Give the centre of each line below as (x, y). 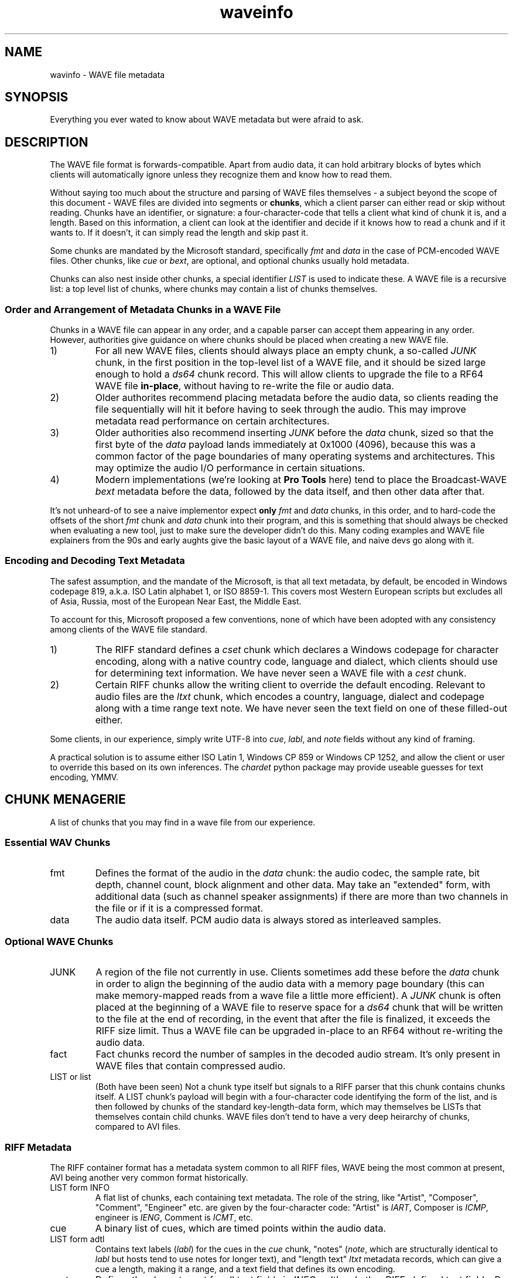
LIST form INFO (80, 1187)
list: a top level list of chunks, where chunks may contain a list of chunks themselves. (214, 289)
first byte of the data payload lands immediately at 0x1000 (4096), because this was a (285, 445)
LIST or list (71, 1077)
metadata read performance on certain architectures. (212, 421)
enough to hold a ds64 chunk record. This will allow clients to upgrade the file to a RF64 (289, 374)
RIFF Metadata (38, 1147)
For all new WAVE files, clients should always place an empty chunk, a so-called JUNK (286, 351)
